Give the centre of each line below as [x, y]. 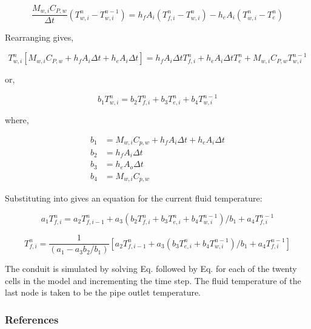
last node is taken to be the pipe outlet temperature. [103, 292]
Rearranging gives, [39, 37]
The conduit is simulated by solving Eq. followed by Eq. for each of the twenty [151, 269]
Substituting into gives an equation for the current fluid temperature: [134, 198]
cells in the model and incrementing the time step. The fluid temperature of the [153, 280]
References [32, 319]
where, [17, 119]
